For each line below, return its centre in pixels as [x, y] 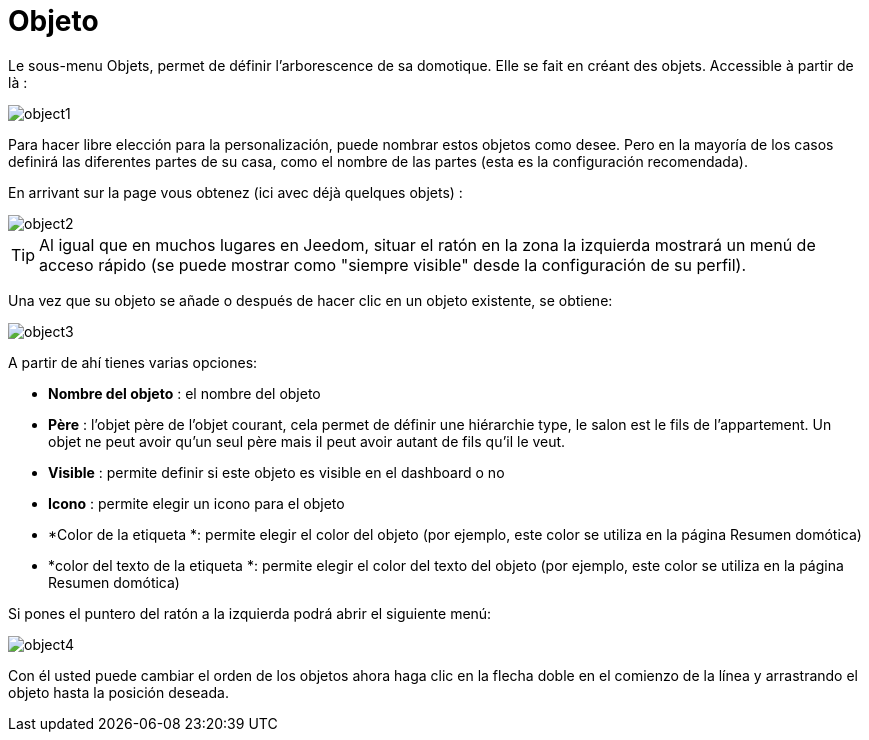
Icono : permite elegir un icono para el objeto [196, 503]
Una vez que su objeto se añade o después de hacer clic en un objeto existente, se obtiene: [310, 300]
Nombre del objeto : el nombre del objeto [184, 393]
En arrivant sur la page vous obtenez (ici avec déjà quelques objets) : [235, 192]
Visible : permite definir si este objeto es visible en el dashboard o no [276, 472]
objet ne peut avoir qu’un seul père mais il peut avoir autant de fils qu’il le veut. [307, 441]
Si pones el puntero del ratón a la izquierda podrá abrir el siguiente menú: [250, 613]
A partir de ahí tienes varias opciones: [133, 362]
